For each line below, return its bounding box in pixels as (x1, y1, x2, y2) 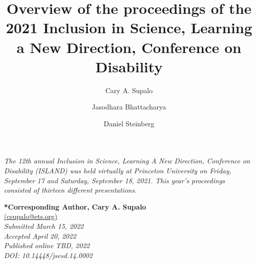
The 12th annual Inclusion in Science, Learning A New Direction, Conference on (4, 156, 251, 166)
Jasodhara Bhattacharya (92, 102, 166, 112)
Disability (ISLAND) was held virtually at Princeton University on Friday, (4, 165, 232, 176)
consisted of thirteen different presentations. (4, 185, 137, 195)
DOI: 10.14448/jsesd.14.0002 (4, 250, 93, 260)
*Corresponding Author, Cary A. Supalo (4, 201, 146, 211)
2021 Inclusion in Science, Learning (5, 17, 253, 38)
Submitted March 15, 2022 (4, 221, 84, 231)
